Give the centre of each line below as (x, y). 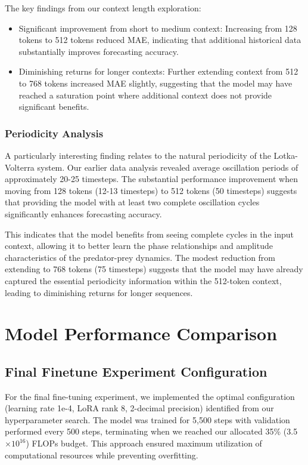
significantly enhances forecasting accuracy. (83, 213)
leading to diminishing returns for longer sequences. (99, 292)
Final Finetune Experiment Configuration (136, 371)
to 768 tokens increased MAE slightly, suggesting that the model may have (155, 83)
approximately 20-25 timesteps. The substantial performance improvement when (151, 179)
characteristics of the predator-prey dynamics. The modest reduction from (140, 257)
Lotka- (286, 155)
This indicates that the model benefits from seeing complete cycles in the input (149, 234)
